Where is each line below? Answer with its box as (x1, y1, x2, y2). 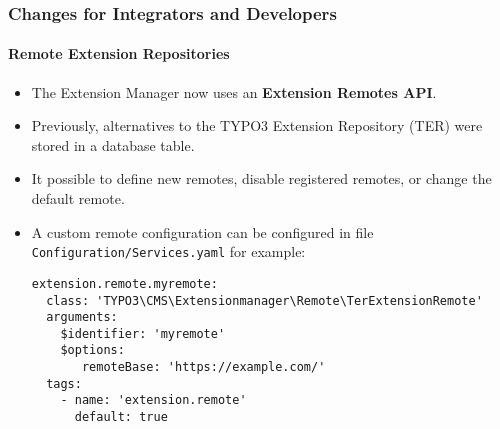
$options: (60, 343, 125, 358)
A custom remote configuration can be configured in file (31, 221, 374, 242)
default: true (74, 410, 168, 425)
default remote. (31, 188, 125, 209)
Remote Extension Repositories (8, 43, 230, 64)
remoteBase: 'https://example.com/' (81, 360, 326, 375)
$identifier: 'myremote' (60, 326, 226, 341)
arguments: (46, 310, 118, 325)
